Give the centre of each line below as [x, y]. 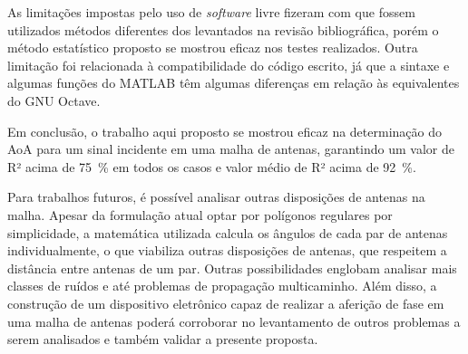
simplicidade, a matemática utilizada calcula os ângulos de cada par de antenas [228, 232]
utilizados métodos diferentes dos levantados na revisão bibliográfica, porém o [223, 29]
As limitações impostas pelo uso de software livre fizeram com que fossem [211, 12]
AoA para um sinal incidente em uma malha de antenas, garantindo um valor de [231, 149]
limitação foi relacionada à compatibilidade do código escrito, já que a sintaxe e [229, 65]
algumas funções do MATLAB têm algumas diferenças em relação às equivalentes [234, 83]
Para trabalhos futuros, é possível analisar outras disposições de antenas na [216, 197]
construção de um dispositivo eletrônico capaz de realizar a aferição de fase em [226, 303]
